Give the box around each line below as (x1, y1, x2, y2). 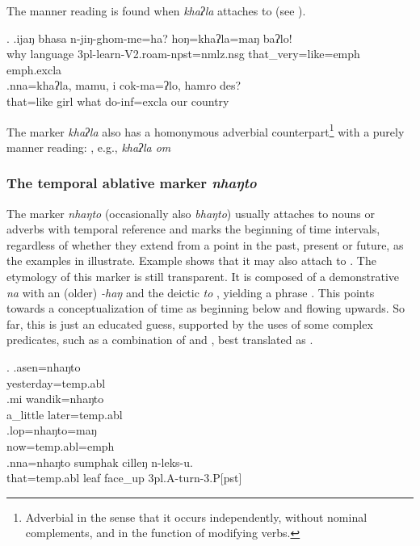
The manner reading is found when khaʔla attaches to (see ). (6, 2, 306, 19)
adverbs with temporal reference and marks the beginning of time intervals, (6, 220, 380, 237)
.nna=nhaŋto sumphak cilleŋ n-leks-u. (6, 453, 193, 470)
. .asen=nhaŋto (6, 358, 81, 375)
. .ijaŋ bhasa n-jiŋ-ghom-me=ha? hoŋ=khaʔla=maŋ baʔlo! (6, 29, 292, 46)
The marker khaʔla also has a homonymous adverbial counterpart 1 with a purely (6, 120, 405, 140)
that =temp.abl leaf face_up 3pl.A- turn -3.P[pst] (6, 469, 242, 486)
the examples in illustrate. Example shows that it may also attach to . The (6, 252, 376, 269)
